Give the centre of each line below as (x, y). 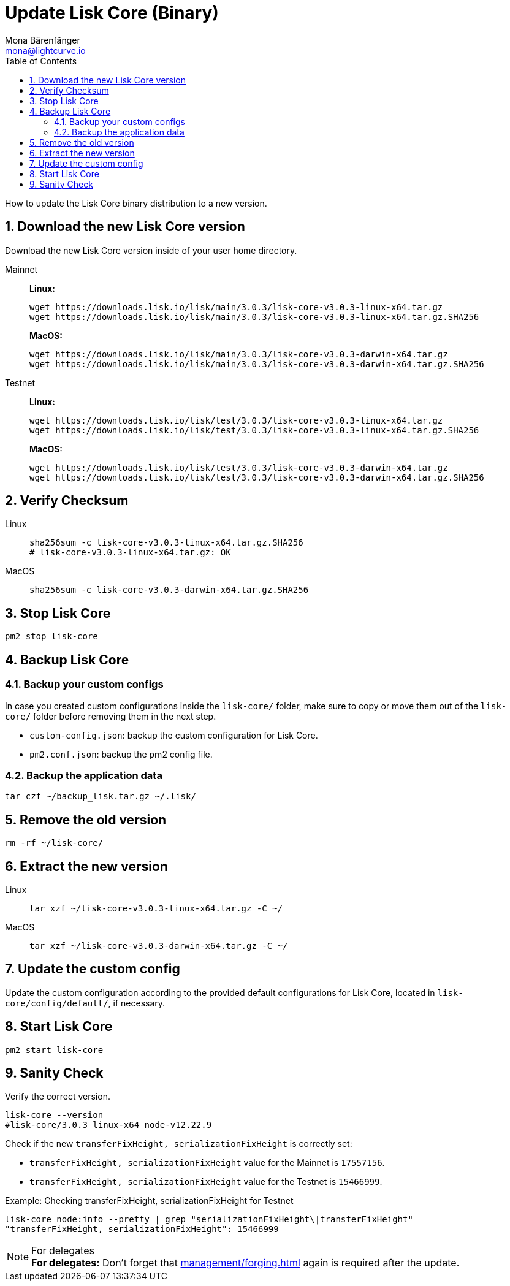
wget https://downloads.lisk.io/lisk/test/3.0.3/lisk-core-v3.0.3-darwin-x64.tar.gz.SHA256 (257, 477)
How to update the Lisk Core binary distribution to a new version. (136, 203)
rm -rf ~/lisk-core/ (54, 843)
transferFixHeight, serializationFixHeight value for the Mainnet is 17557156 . (207, 1163)
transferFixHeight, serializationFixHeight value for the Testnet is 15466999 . (206, 1182)
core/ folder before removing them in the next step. (111, 716)
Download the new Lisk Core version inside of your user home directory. (151, 250)
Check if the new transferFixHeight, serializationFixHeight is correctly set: (179, 1144)
